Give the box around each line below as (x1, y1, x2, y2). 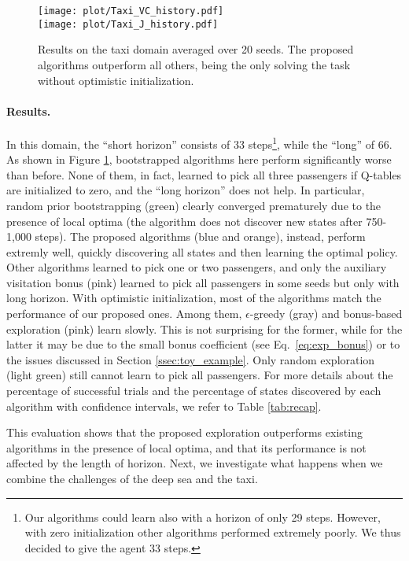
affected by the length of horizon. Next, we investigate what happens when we (6, 455, 383, 471)
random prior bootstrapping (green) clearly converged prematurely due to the (6, 197, 381, 213)
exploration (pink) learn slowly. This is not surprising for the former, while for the (6, 320, 403, 337)
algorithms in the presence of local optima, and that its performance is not (6, 439, 367, 456)
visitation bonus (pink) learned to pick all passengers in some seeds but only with (6, 274, 400, 290)
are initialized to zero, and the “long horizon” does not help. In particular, (6, 182, 365, 198)
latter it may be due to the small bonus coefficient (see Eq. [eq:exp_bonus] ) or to (6, 336, 400, 352)
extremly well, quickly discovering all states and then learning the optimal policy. (6, 243, 398, 260)
